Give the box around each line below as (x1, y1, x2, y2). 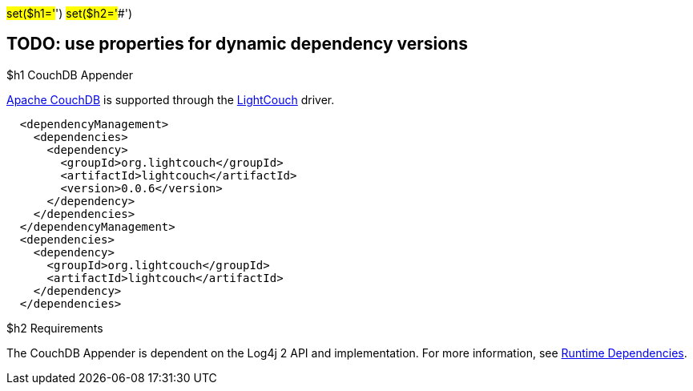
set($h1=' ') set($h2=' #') (6, 6, 133, 20)
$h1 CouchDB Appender (6, 67, 133, 82)
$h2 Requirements (6, 320, 103, 335)
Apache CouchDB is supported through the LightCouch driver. (6, 92, 335, 107)
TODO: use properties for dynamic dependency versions (6, 34, 468, 54)
